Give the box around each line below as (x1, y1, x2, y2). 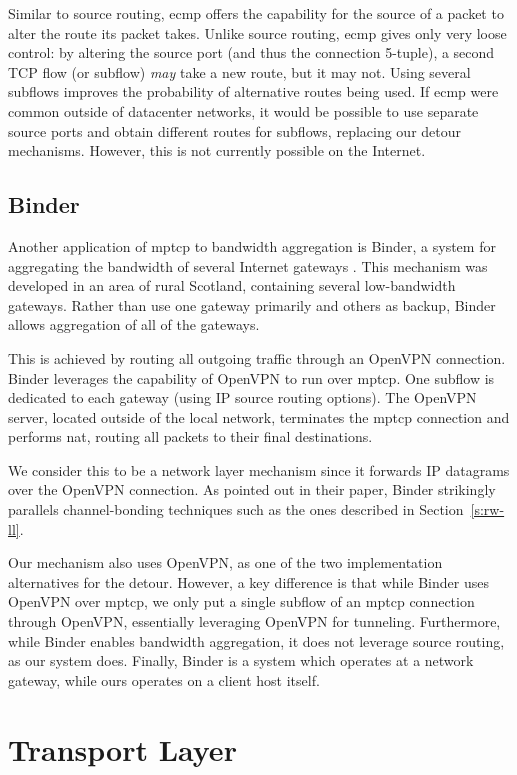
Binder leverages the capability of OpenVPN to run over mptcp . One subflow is (8, 367, 495, 388)
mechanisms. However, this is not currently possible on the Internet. (8, 140, 426, 161)
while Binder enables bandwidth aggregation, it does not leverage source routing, (8, 630, 505, 651)
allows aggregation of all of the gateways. (8, 314, 260, 335)
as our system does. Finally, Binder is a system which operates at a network (8, 650, 474, 671)
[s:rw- (470, 499, 505, 520)
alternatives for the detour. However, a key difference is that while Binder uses (8, 571, 489, 592)
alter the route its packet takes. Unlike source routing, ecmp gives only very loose (8, 22, 507, 43)
